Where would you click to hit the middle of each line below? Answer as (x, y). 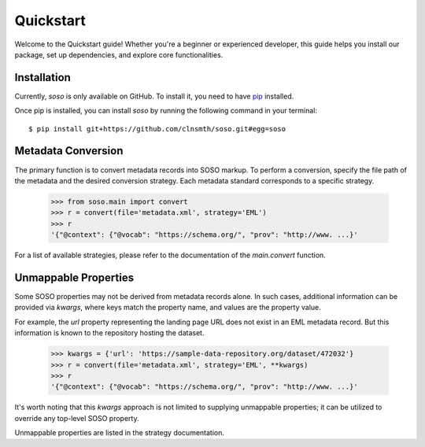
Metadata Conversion (69, 151)
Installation (42, 78)
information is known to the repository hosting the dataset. (109, 333)
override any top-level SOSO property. (77, 418)
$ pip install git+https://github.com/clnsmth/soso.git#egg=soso (157, 129)
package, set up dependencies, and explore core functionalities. (119, 54)
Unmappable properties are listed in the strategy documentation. (119, 433)
